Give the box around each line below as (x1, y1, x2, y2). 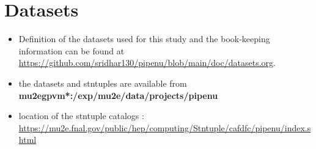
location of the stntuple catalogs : (18, 109, 144, 122)
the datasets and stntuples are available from (18, 76, 187, 89)
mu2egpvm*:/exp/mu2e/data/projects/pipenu (18, 89, 218, 101)
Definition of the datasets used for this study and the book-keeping (18, 32, 270, 45)
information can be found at (18, 44, 125, 57)
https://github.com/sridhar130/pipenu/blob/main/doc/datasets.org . (18, 56, 276, 69)
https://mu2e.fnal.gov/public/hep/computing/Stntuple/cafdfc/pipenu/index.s (18, 121, 311, 134)
